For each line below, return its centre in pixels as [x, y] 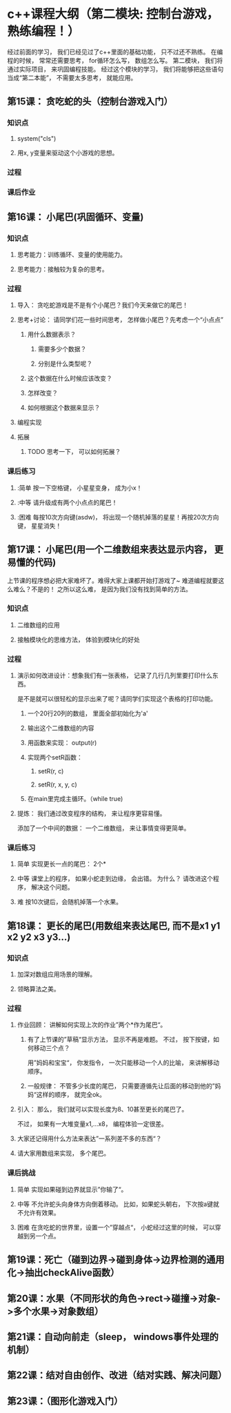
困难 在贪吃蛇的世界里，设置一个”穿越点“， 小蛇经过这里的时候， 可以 [116, 1227]
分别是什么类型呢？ [65, 364]
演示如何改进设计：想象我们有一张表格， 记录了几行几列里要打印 [109, 675]
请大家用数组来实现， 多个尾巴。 [63, 1154]
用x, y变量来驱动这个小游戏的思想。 [68, 152]
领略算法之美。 [38, 989]
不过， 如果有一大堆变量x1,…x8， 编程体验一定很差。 [92, 1124]
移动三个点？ [52, 1048]
